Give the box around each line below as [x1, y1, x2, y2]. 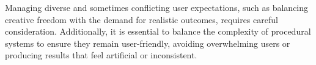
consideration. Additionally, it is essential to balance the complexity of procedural [5, 25, 311, 38]
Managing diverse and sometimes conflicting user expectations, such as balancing [5, 1, 309, 13]
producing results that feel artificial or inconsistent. [5, 49, 197, 61]
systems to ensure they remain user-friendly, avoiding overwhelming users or [5, 36, 290, 49]
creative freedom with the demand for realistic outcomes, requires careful [5, 13, 278, 26]
